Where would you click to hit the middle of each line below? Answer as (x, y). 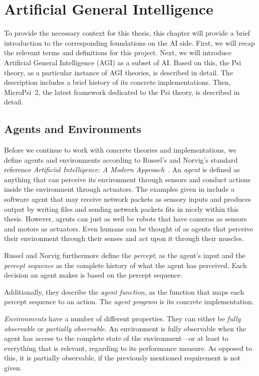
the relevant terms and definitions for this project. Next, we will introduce (118, 52)
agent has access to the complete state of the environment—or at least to (116, 338)
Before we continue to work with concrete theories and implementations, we (120, 150)
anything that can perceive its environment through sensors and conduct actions (127, 179)
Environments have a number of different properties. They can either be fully (122, 318)
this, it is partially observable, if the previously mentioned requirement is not (122, 358)
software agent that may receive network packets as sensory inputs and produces (128, 199)
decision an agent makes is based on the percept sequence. (93, 275)
